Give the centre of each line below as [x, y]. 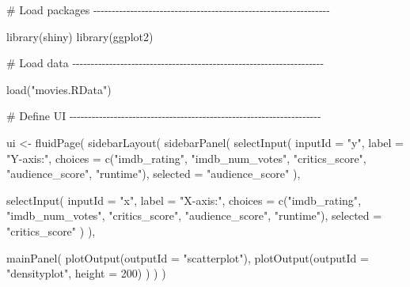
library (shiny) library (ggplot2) [80, 36]
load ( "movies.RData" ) [59, 89]
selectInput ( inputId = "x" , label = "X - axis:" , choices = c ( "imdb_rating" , [184, 200]
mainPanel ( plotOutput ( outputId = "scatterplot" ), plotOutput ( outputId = [188, 257]
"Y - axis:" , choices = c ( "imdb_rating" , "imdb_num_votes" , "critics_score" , [186, 158]
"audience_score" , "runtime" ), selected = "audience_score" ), [154, 174]
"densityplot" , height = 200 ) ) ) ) [86, 273]
